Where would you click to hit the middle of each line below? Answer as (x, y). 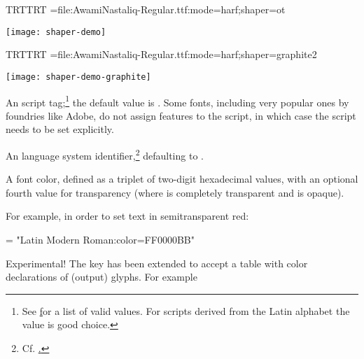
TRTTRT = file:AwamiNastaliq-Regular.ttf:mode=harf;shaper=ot (146, 9)
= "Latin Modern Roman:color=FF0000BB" (100, 239)
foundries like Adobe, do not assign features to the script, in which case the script (181, 115)
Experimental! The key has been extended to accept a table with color (157, 263)
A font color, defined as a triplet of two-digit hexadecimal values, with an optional (182, 179)
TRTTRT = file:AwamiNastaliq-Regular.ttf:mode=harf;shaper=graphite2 (161, 54)
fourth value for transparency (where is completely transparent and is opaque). (175, 192)
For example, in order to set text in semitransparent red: (127, 216)
